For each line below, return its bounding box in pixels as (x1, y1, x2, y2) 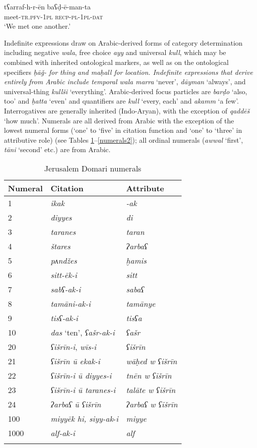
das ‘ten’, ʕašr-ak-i (51, 326, 115, 338)
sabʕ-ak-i (51, 283, 81, 295)
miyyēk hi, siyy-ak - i (51, 412, 119, 424)
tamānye (126, 297, 156, 309)
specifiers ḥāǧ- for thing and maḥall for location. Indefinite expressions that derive (4, 66, 253, 77)
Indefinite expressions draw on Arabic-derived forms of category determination (4, 37, 243, 48)
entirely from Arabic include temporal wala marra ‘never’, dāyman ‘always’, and (4, 76, 246, 87)
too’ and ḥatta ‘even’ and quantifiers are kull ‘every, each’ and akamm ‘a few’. (4, 96, 239, 106)
